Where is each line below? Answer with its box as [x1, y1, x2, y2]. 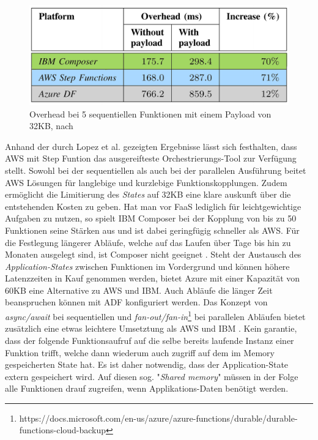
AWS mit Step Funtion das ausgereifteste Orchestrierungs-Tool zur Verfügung [5, 152, 297, 165]
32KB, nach [29, 119, 73, 132]
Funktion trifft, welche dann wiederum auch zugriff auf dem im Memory [5, 346, 275, 359]
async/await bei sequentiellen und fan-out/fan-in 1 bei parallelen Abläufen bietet [5, 308, 306, 323]
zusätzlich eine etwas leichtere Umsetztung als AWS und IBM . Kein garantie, [5, 322, 297, 335]
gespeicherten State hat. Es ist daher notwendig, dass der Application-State [5, 358, 289, 371]
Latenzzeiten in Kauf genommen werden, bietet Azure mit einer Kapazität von [5, 272, 300, 285]
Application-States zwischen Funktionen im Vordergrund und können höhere [5, 259, 290, 272]
